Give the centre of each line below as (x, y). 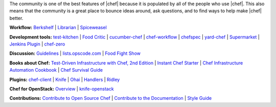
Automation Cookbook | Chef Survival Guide (56, 70)
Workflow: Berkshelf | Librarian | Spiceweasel (58, 28)
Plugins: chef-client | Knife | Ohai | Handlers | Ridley (65, 79)
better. (16, 18)
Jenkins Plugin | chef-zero (37, 44)
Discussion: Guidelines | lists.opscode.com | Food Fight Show (75, 53)
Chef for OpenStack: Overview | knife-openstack (62, 89)
